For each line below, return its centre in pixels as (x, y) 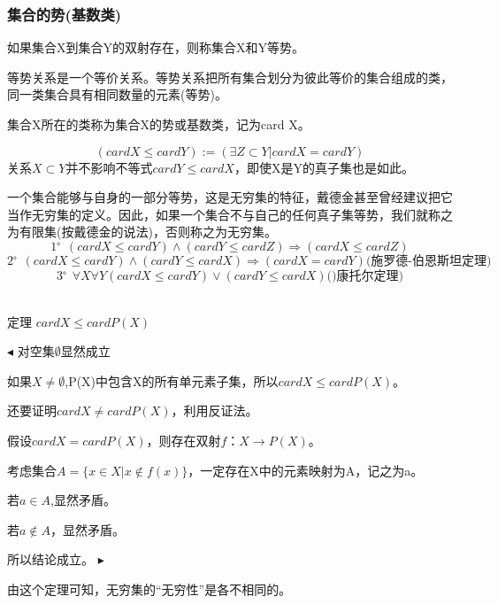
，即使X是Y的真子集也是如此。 (324, 167)
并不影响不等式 (109, 167)
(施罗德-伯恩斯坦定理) (429, 261)
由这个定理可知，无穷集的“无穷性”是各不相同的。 (149, 589)
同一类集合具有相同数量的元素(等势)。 (117, 94)
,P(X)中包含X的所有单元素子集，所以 (172, 380)
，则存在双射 (184, 440)
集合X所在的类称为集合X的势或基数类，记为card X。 (159, 124)
